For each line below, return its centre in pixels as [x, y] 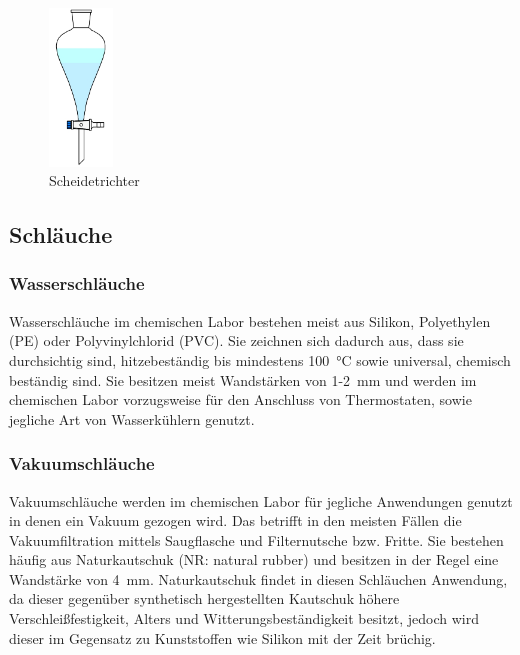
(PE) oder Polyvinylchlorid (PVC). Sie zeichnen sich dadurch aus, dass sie [236, 340]
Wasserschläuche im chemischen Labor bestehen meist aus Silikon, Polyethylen [250, 320]
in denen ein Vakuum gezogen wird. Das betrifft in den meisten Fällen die [235, 520]
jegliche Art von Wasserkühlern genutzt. [132, 418]
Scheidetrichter [94, 180]
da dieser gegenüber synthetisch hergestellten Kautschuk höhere [204, 598]
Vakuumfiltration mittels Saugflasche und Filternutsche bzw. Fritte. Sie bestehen [256, 539]
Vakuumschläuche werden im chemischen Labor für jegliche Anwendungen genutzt [261, 500]
